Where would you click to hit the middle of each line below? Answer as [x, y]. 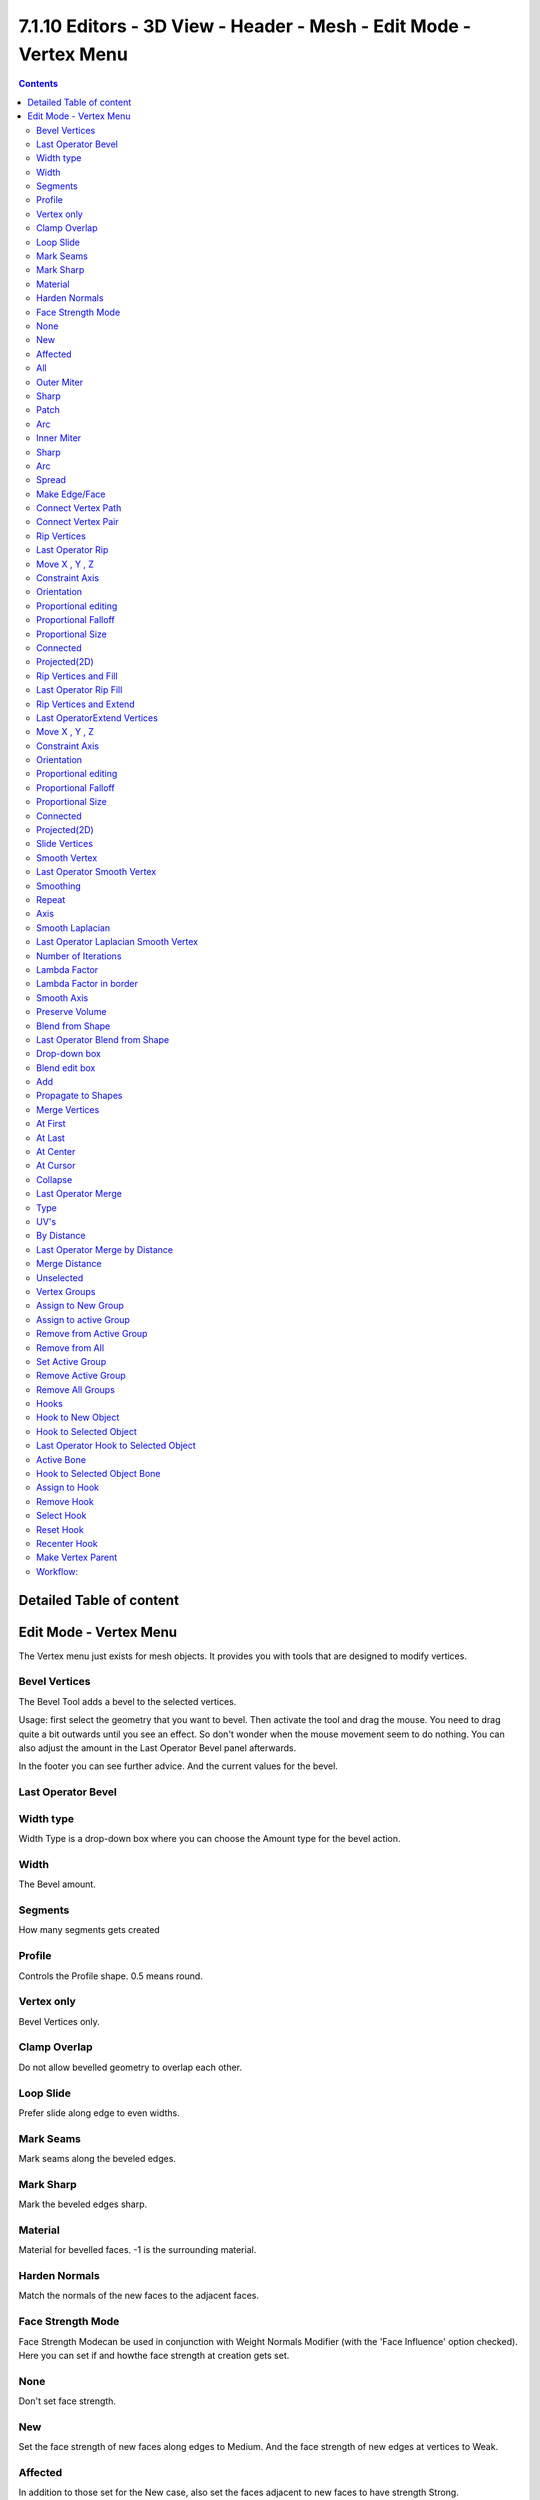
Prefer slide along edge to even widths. [99, 2112]
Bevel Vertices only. [59, 2021]
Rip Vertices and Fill [77, 676]
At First [51, 1124]
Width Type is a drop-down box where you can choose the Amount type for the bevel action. [209, 1839]
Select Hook [61, 1516]
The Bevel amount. [57, 1884]
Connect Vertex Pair [77, 522]
